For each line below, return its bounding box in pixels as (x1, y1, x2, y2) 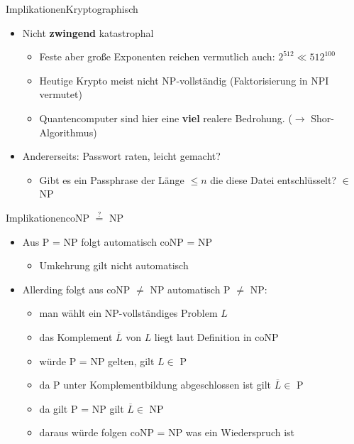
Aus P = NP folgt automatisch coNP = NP (22, 234, 213, 249)
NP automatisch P (150, 281, 231, 296)
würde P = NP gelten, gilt (39, 353, 155, 368)
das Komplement (39, 329, 113, 344)
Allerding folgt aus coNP (22, 281, 131, 296)
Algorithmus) (39, 124, 97, 139)
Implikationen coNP (6, 210, 90, 224)
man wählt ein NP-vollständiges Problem (39, 305, 218, 320)
